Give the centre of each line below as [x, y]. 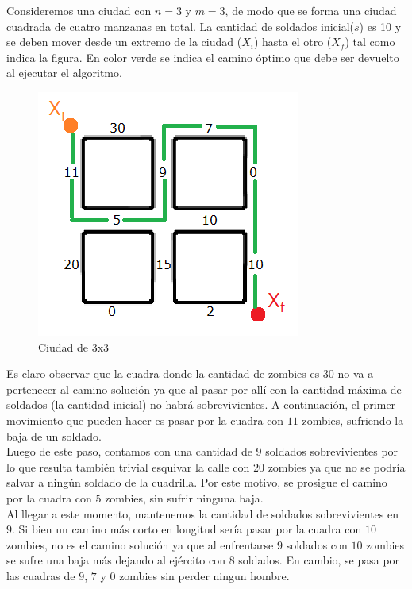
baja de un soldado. [54, 435]
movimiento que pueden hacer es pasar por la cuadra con [145, 420]
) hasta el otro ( [293, 42]
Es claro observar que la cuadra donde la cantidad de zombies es [163, 373]
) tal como [370, 42]
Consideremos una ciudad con [79, 10]
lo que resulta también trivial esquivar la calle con [128, 466]
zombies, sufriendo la [353, 420]
